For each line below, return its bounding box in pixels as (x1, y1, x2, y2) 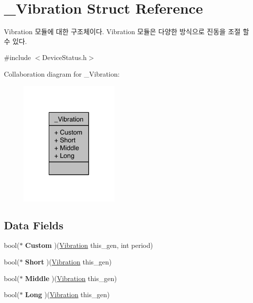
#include (4, 52, 31, 62)
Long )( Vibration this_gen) (25, 289, 110, 300)
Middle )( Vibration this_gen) (25, 273, 117, 283)
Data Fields (4, 217, 64, 232)
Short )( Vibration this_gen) (25, 257, 112, 267)
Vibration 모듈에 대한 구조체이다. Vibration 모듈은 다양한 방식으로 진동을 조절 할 (4, 26, 249, 37)
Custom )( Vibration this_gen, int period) (25, 240, 153, 250)
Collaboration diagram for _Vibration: (4, 68, 120, 79)
